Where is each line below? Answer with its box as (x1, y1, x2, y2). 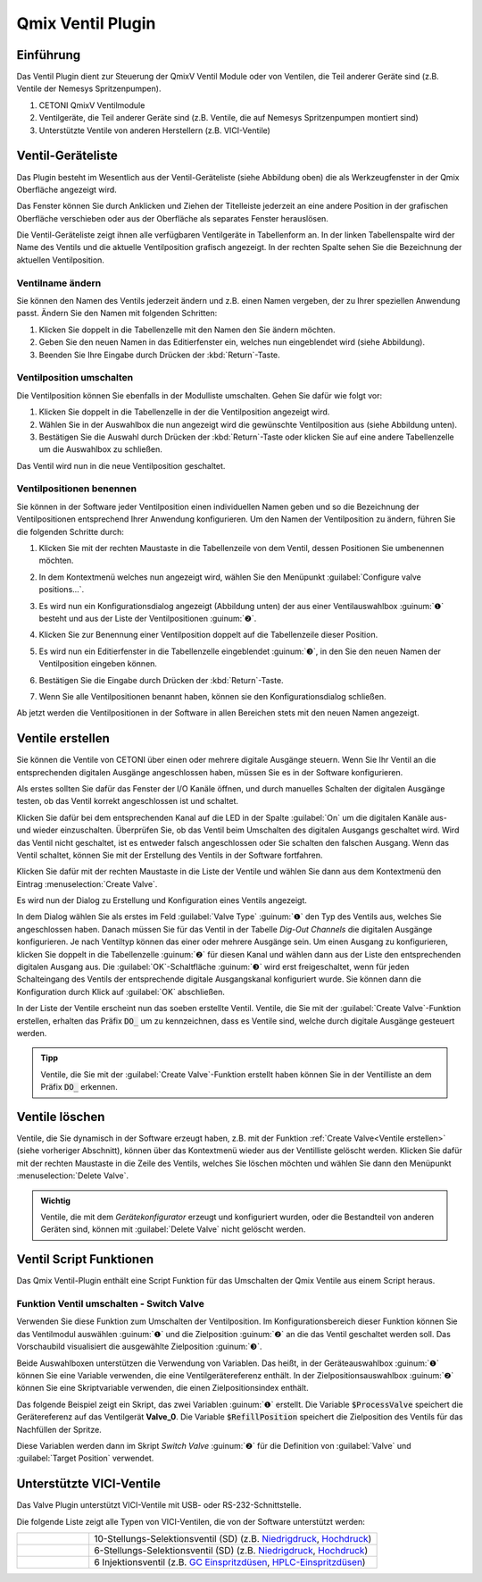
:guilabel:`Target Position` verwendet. (16, 1452, 154, 1464)
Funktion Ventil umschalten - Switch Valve (16, 1298, 204, 1310)
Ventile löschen (16, 1109, 105, 1125)
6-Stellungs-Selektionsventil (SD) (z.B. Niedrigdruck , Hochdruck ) (94, 1544, 369, 1557)
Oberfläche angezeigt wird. (16, 184, 118, 195)
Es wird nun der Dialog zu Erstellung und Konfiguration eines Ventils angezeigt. (16, 895, 308, 906)
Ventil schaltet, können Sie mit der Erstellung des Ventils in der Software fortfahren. (16, 850, 323, 860)
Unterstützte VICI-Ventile (16, 1477, 161, 1492)
